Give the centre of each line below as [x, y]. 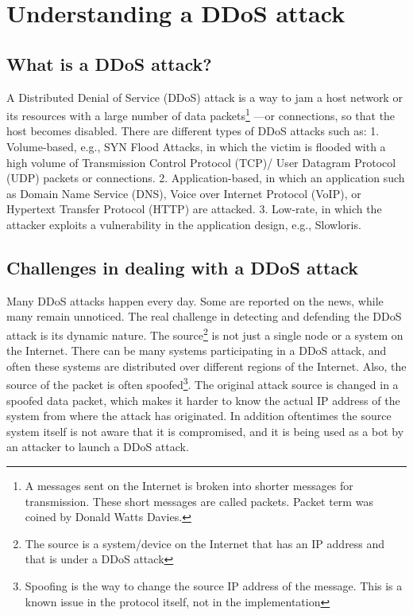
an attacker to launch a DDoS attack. [98, 447]
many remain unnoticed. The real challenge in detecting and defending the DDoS [204, 316]
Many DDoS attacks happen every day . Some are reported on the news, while [195, 300]
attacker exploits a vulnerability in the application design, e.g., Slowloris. [184, 224]
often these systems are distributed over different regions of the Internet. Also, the [206, 366]
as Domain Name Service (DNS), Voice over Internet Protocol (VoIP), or [184, 193]
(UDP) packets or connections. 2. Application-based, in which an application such [206, 178]
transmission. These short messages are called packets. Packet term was [199, 501]
